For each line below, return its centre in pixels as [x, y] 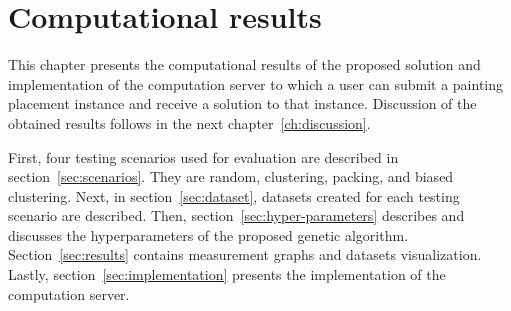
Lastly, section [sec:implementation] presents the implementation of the [227, 274]
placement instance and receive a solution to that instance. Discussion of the [242, 103]
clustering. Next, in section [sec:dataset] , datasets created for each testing [234, 195]
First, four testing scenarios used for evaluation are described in [203, 156]
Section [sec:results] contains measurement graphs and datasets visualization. [245, 254]
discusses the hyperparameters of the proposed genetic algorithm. [208, 234]
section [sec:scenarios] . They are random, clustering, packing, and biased [231, 176]
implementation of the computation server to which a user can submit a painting [256, 83]
